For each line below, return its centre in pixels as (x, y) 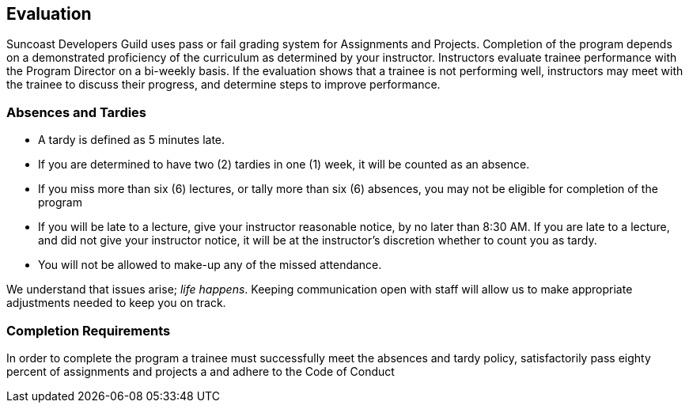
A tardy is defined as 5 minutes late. (132, 140)
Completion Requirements (89, 330)
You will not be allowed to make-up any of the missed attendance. (210, 265)
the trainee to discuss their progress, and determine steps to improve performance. (223, 85)
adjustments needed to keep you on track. (116, 303)
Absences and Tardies (77, 112)
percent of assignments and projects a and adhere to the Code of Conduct (201, 371)
